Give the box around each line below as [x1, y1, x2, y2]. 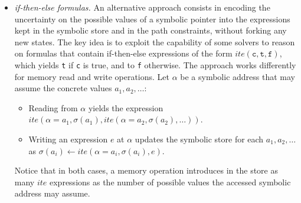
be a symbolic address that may [180, 70, 295, 82]
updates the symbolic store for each [135, 133, 264, 145]
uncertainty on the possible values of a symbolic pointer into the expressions [14, 12, 290, 25]
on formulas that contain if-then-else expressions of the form [14, 47, 233, 59]
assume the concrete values [14, 82, 112, 94]
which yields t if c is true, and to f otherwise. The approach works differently [14, 58, 296, 71]
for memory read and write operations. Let [14, 70, 169, 82]
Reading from [28, 101, 78, 114]
